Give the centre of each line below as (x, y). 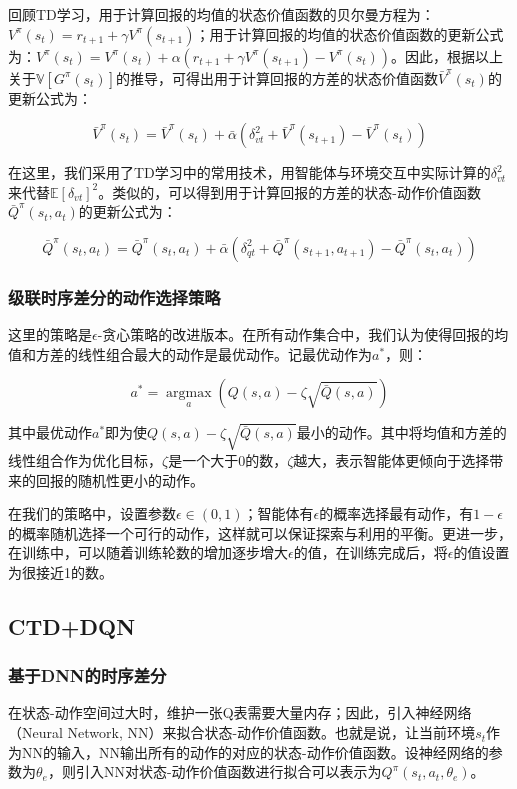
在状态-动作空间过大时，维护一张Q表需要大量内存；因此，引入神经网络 (240, 712)
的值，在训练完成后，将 (370, 552)
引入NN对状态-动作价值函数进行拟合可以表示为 (228, 771)
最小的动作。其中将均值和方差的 (401, 432)
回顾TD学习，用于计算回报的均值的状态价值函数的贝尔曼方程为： (221, 14)
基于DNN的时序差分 (87, 675)
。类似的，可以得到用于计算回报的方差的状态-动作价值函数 (289, 191)
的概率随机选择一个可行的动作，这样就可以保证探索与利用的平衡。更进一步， (260, 532)
